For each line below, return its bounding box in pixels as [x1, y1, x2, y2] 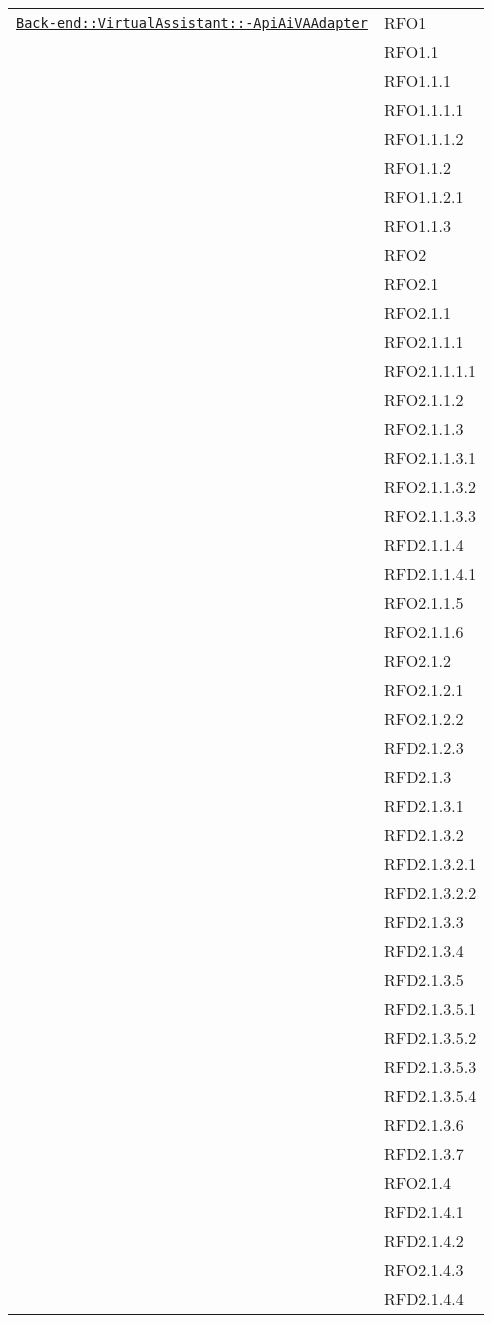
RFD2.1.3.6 [383, 1113, 464, 1136]
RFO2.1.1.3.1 [383, 446, 476, 469]
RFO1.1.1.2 [383, 127, 464, 150]
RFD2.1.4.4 [383, 1287, 464, 1310]
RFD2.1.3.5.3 [383, 1055, 477, 1078]
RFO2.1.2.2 [383, 707, 464, 730]
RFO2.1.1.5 [383, 591, 464, 614]
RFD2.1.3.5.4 [383, 1084, 477, 1107]
